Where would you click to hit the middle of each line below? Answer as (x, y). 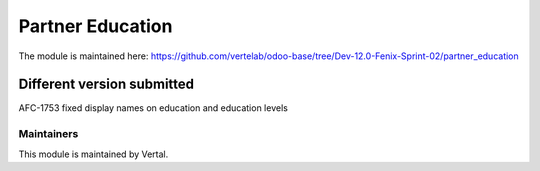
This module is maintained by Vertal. (93, 154)
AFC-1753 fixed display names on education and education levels (153, 108)
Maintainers (48, 134)
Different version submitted (106, 84)
